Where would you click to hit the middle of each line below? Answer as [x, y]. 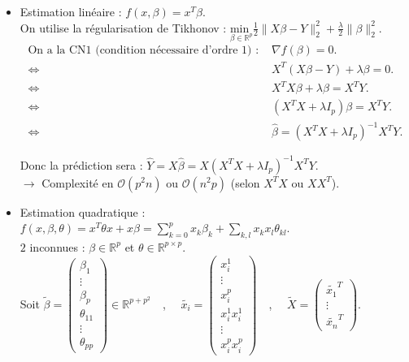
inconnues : [57, 246]
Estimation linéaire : [71, 11]
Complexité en [78, 182]
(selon [245, 182]
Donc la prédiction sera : [81, 164]
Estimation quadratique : [83, 211]
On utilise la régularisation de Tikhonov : [123, 27]
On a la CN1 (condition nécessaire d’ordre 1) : [144, 51]
